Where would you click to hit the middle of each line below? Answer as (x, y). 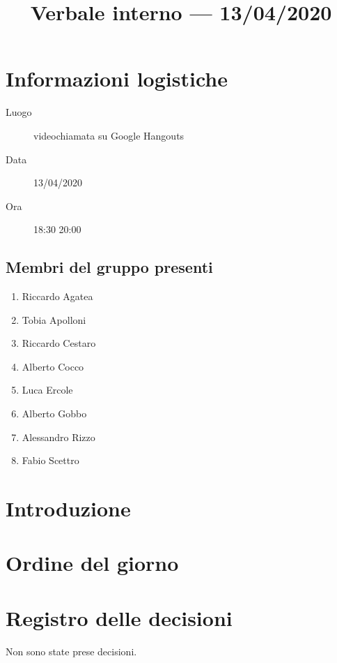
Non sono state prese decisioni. (71, 651)
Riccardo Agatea (57, 296)
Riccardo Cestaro (59, 343)
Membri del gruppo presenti (109, 267)
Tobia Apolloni (54, 319)
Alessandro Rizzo (58, 437)
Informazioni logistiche (117, 79)
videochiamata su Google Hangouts (109, 135)
